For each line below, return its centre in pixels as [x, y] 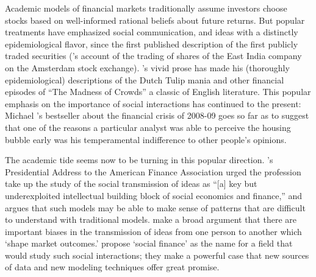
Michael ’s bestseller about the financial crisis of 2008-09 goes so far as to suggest [157, 115]
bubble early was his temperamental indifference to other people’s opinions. [146, 139]
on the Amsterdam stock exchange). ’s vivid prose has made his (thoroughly [147, 67]
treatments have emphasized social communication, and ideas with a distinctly [152, 32]
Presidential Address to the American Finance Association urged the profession [153, 171]
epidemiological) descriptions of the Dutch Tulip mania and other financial [145, 79]
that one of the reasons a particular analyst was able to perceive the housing [148, 127]
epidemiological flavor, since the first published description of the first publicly [152, 44]
